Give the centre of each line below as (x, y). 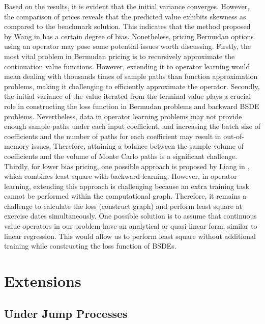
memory (17, 146)
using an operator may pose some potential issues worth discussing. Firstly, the (127, 46)
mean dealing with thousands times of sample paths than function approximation (131, 76)
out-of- (234, 136)
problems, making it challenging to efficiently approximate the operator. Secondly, (132, 86)
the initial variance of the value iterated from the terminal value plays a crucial (128, 96)
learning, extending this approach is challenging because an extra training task (127, 186)
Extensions (43, 281)
